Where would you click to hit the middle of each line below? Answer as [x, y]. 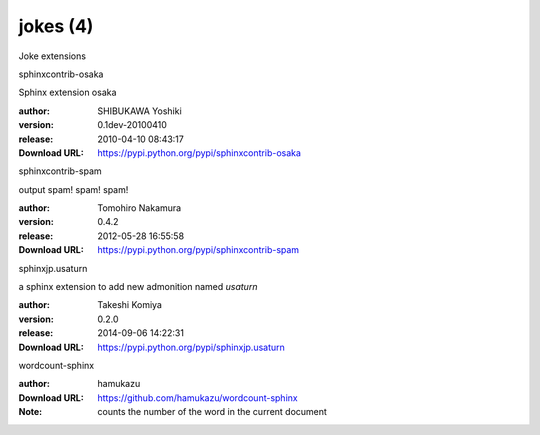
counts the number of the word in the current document [212, 412]
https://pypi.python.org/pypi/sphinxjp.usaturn [191, 347]
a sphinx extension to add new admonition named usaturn [138, 287]
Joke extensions [52, 56]
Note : [30, 412]
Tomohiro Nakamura [139, 208]
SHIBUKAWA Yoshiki [139, 111]
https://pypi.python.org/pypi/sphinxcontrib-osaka [199, 152]
